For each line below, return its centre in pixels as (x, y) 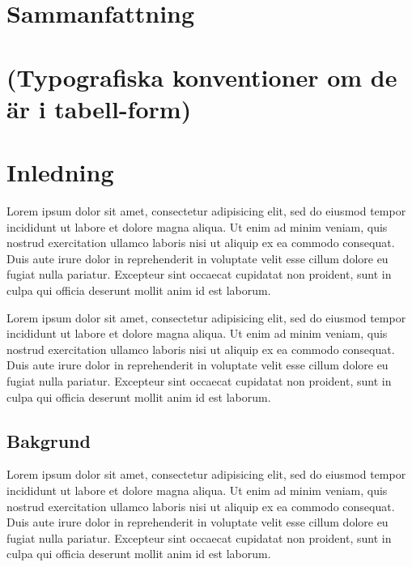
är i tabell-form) (99, 108)
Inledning (60, 172)
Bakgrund (49, 440)
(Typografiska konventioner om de (202, 77)
